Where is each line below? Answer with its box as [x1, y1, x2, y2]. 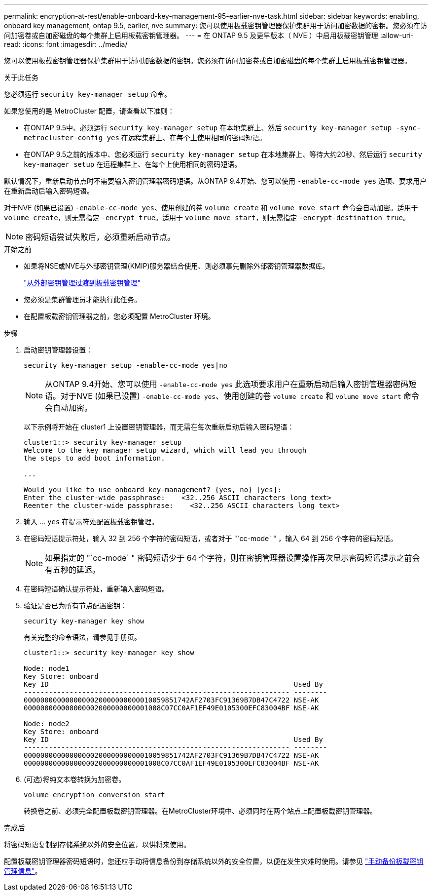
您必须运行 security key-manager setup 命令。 [4, 90, 172, 98]
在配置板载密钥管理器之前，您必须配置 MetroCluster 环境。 [24, 312, 215, 320]
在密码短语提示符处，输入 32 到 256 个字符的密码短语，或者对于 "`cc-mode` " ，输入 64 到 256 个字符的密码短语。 [24, 534, 397, 543]
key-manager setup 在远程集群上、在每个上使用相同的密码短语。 [24, 160, 242, 168]
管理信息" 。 [4, 867, 42, 875]
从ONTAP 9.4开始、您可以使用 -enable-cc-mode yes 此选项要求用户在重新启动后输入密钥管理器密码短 [45, 379, 417, 389]
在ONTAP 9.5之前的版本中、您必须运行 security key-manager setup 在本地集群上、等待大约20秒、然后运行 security [24, 150, 422, 158]
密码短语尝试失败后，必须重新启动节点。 [25, 232, 176, 242]
